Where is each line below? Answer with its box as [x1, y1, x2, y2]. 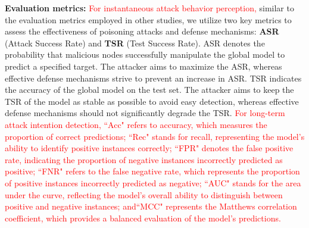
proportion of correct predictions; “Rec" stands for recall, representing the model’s [5, 130, 305, 142]
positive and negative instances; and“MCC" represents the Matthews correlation [5, 200, 297, 213]
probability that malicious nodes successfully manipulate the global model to [5, 48, 285, 61]
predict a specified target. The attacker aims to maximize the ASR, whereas [5, 60, 282, 72]
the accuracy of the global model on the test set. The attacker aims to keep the [5, 83, 294, 96]
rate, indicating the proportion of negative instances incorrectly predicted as [5, 153, 283, 165]
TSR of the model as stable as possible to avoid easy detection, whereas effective [5, 95, 299, 107]
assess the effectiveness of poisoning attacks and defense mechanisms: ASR [5, 25, 279, 38]
